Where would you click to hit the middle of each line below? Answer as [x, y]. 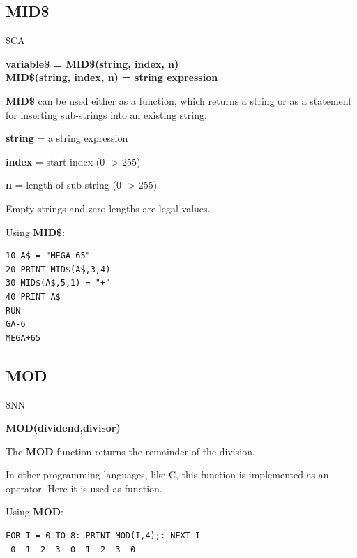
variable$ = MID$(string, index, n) [92, 63]
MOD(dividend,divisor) [63, 428]
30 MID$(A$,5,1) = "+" [58, 283]
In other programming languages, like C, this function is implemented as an [167, 475]
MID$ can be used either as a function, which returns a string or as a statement [179, 100]
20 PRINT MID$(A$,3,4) [58, 269]
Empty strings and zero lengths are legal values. [108, 208]
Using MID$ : [36, 232]
